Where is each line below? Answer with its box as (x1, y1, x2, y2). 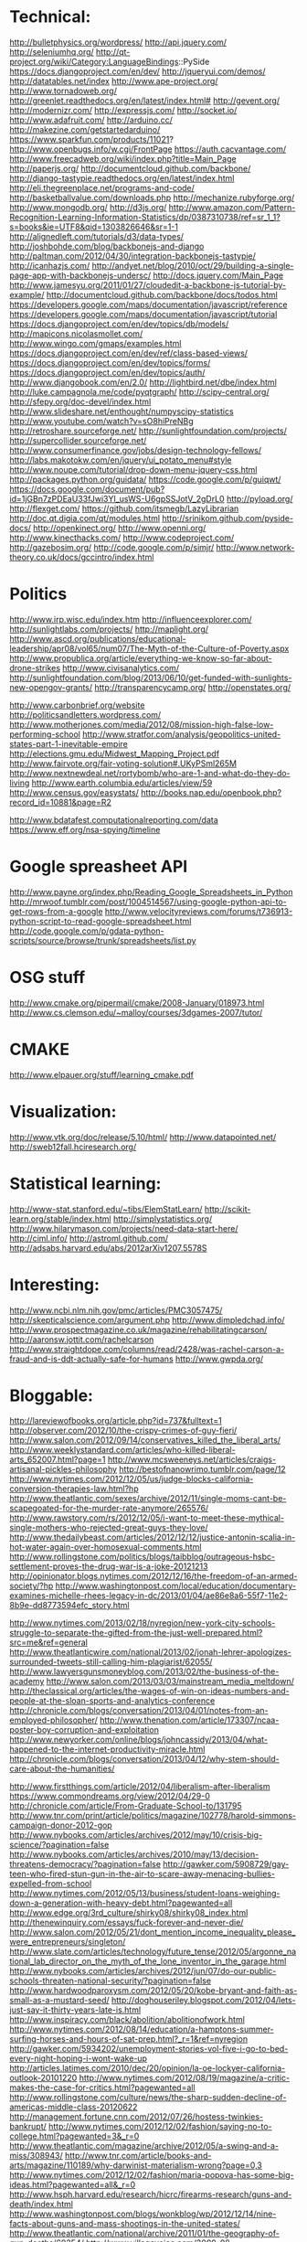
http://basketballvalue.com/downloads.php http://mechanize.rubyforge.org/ (9, 192, 295, 203)
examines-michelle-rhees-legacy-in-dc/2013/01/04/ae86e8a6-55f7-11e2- (9, 1590, 288, 1601)
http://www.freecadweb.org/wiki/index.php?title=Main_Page (9, 153, 237, 164)
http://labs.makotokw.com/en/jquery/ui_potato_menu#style (9, 454, 232, 465)
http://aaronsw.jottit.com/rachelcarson (9, 1333, 154, 1345)
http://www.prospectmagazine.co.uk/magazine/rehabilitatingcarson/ (9, 1324, 268, 1335)
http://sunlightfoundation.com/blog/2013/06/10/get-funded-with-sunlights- (9, 672, 292, 683)
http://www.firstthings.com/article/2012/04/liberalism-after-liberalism (9, 1781, 270, 1792)
